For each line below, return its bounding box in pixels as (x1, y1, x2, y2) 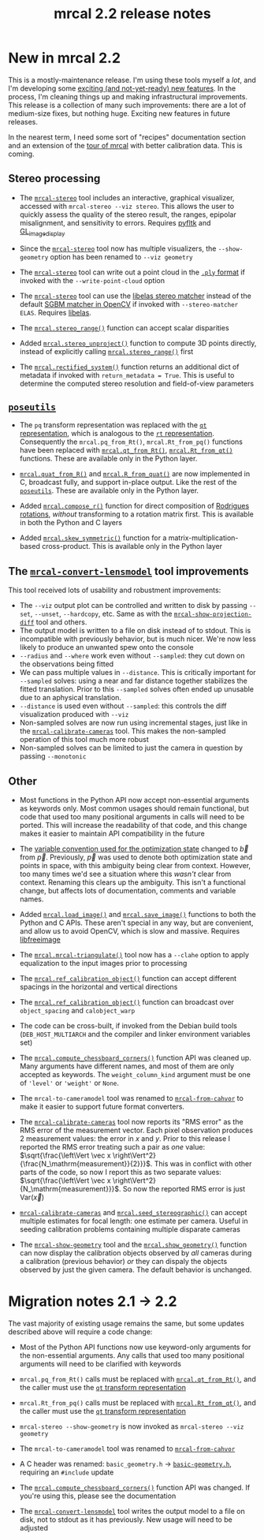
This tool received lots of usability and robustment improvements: (8, 585, 221, 595)
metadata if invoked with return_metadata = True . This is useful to (19, 370, 235, 379)
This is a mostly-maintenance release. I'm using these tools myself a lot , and (8, 75, 256, 84)
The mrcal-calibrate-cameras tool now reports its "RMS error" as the (19, 1117, 244, 1126)
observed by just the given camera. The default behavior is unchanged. (19, 1265, 252, 1274)
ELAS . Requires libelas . (19, 308, 92, 317)
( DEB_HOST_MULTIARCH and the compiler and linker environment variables (19, 1029, 251, 1038)
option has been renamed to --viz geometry (50, 252, 193, 261)
